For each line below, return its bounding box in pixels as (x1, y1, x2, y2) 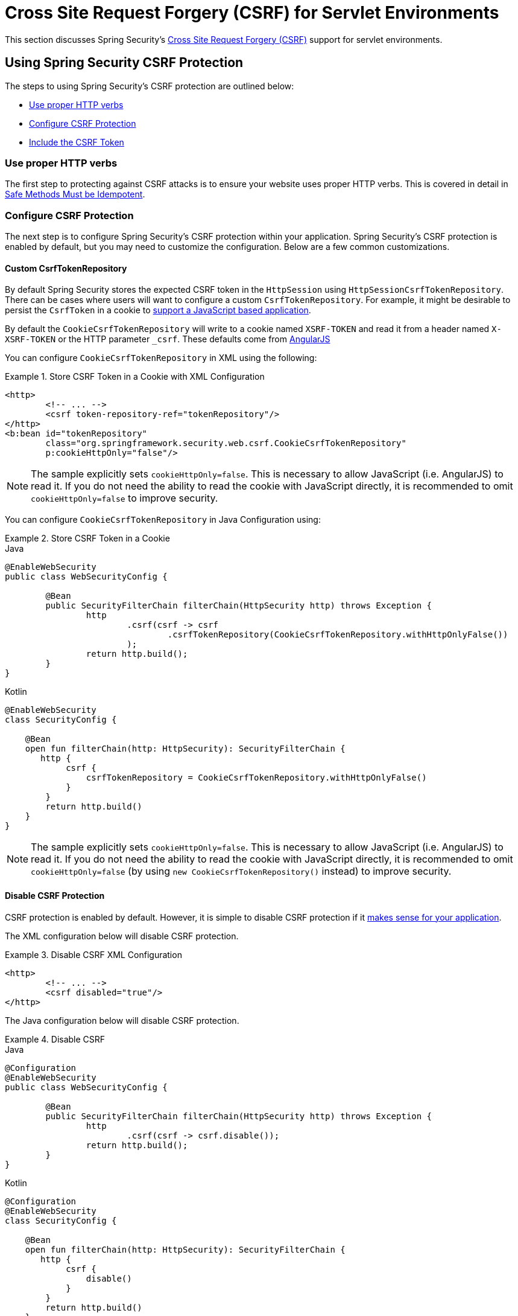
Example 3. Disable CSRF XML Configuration (5, 949, 182, 960)
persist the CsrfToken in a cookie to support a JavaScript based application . (5, 305, 311, 316)
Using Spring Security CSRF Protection (5, 55, 244, 71)
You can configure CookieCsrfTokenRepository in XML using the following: (5, 353, 317, 363)
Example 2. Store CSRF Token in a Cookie (5, 533, 170, 544)
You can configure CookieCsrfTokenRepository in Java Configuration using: (5, 514, 321, 525)
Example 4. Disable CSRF (5, 1033, 106, 1044)
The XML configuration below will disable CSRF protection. (5, 930, 239, 941)
